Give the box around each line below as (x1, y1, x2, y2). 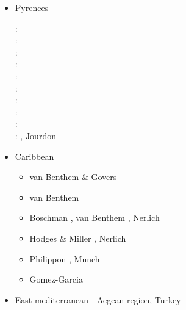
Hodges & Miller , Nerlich (29, 231, 126, 244)
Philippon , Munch (29, 252, 100, 265)
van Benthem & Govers (29, 170, 117, 183)
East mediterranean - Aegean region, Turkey (15, 293, 181, 306)
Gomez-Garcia (29, 273, 83, 286)
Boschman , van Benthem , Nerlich (29, 211, 160, 224)
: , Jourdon (15, 129, 56, 142)
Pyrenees (15, 1, 49, 13)
